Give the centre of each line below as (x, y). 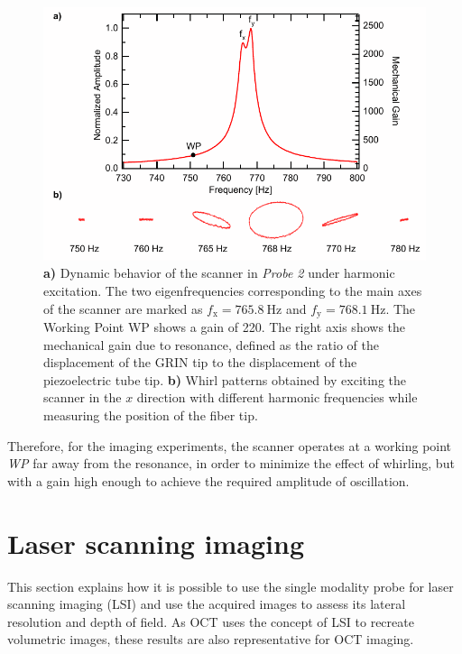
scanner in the (83, 397)
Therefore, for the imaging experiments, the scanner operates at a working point (230, 445)
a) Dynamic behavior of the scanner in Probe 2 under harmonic (219, 273)
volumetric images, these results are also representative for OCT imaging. (211, 639)
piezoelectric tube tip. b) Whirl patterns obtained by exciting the (225, 379)
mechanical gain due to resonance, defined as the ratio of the (211, 344)
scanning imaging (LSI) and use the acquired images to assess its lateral (207, 604)
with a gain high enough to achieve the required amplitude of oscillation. (208, 480)
